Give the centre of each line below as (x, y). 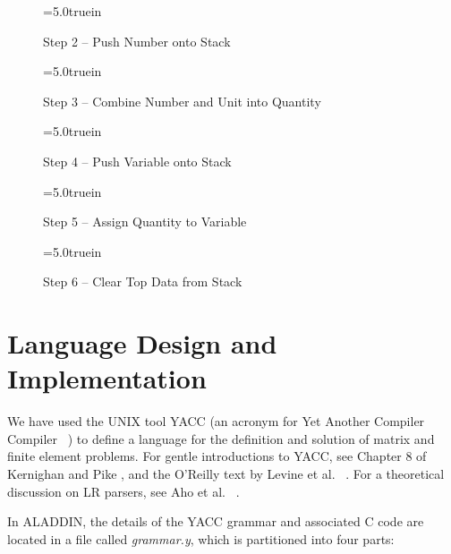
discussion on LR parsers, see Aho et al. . (123, 491)
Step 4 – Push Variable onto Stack (137, 161)
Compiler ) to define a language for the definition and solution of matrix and (221, 438)
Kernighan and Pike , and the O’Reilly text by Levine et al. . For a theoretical (226, 474)
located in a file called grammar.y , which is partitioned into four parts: (201, 538)
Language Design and (142, 343)
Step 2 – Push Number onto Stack (137, 41)
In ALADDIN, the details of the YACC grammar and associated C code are (216, 521)
